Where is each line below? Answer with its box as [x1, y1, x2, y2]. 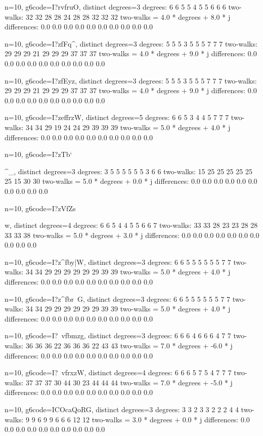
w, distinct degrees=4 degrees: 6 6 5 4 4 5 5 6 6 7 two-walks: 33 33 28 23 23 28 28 [5, 220, 258, 230]
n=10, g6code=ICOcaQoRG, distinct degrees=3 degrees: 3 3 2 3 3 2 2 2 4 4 [5, 404, 239, 414]
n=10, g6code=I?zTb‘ [5, 149, 72, 160]
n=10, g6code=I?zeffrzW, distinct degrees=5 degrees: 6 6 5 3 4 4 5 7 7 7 [5, 112, 229, 123]
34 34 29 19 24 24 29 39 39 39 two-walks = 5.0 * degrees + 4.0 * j [26, 122, 231, 132]
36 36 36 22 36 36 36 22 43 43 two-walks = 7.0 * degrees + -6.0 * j [26, 340, 233, 351]
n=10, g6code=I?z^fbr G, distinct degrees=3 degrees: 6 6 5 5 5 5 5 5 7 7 [5, 293, 231, 304]
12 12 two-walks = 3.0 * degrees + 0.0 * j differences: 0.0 [73, 414, 250, 424]
